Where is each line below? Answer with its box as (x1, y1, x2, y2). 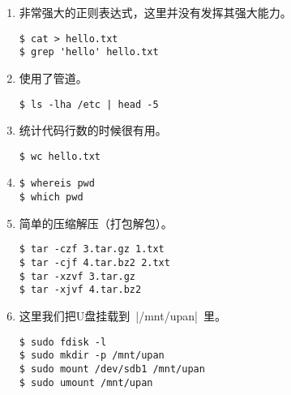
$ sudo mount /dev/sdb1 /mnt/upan (19, 363, 205, 375)
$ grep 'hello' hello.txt (19, 46, 159, 58)
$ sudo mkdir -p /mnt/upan (19, 350, 165, 362)
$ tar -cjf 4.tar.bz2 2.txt (19, 256, 170, 268)
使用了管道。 (19, 69, 88, 86)
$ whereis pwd (19, 178, 95, 190)
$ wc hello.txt (19, 150, 101, 162)
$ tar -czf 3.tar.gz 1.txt (19, 243, 165, 255)
